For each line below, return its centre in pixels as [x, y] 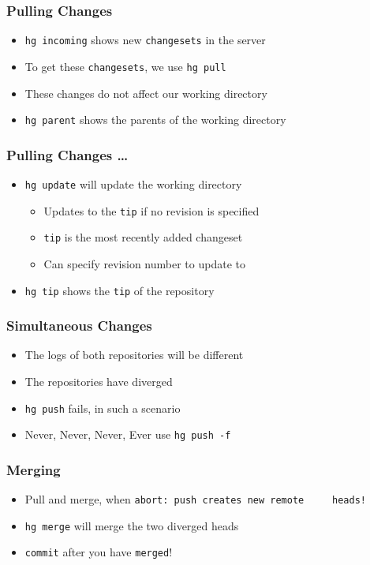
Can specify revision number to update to [144, 263]
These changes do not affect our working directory [146, 93]
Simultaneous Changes [79, 326]
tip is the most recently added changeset [143, 237]
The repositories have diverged [99, 382]
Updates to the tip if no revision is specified [151, 210]
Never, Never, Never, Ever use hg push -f [128, 434]
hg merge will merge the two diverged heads [132, 525]
